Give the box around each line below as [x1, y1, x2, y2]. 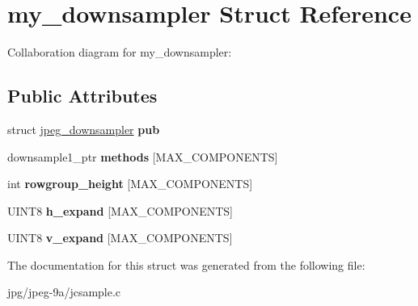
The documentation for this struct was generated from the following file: [7, 256, 365, 273]
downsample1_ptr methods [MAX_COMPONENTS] [7, 148, 278, 165]
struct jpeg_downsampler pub [7, 120, 160, 137]
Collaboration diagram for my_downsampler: [7, 44, 232, 61]
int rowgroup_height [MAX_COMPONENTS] [7, 175, 253, 192]
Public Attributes [7, 83, 158, 108]
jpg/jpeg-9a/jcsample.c [7, 283, 121, 300]
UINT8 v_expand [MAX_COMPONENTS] [7, 229, 233, 246]
